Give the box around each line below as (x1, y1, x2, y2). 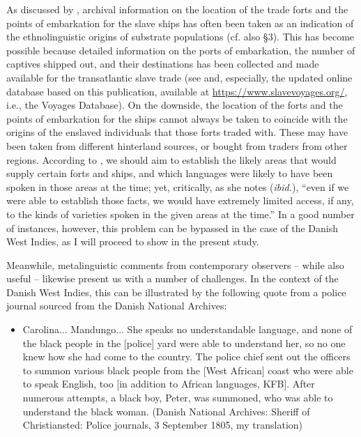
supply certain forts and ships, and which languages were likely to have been (6, 166, 333, 181)
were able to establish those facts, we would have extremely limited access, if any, (6, 193, 354, 208)
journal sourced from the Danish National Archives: (6, 298, 227, 313)
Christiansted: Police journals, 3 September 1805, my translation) (22, 417, 303, 432)
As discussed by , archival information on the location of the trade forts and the (6, 2, 348, 16)
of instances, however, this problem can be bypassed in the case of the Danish (6, 220, 338, 235)
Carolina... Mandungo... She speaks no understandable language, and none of (22, 322, 353, 337)
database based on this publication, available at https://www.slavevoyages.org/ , (6, 84, 348, 98)
